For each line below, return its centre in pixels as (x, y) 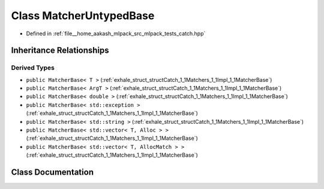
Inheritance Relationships (60, 51)
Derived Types (33, 68)
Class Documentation (52, 173)
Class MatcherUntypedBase (83, 16)
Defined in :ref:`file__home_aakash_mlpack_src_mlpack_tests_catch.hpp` (116, 33)
